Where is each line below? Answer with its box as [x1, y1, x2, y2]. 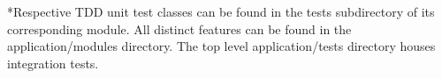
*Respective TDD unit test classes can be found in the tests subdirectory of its [7, 3, 435, 20]
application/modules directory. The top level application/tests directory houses [7, 37, 436, 55]
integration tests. [7, 53, 99, 72]
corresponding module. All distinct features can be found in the [7, 19, 352, 38]
